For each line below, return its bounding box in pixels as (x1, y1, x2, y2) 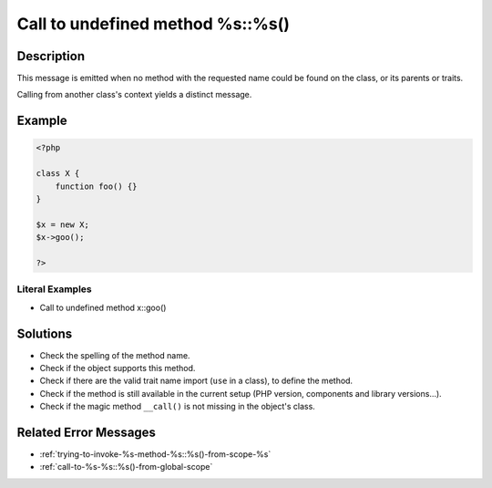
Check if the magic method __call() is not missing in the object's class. (39, 401, 316, 412)
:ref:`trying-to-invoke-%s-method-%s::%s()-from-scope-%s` (39, 449, 272, 460)
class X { (36, 169, 80, 179)
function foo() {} (55, 181, 138, 192)
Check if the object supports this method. (39, 363, 196, 373)
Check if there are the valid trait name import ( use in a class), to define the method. (39, 375, 354, 387)
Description (16, 48, 86, 64)
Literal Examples (16, 283, 92, 296)
